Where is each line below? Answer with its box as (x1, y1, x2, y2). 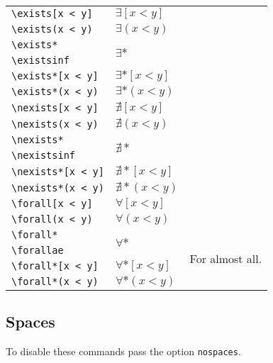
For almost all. (189, 250, 262, 267)
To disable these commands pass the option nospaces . (6, 344, 241, 359)
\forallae (11, 245, 64, 256)
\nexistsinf (11, 150, 76, 161)
